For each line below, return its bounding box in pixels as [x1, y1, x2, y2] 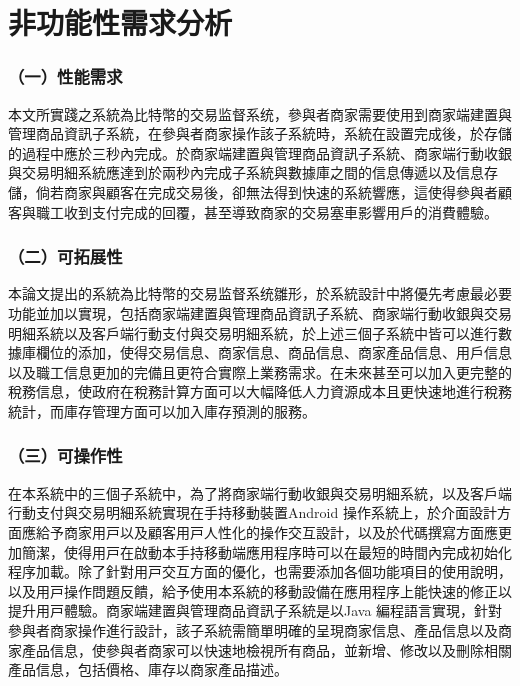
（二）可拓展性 [8, 244, 123, 269]
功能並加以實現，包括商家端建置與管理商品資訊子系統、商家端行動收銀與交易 [8, 302, 512, 323]
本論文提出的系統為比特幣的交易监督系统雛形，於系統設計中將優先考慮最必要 [8, 283, 512, 304]
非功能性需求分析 [8, 2, 233, 43]
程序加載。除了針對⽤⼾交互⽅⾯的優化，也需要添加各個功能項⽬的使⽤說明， [8, 561, 512, 582]
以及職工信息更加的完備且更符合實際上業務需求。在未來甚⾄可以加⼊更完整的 [8, 361, 512, 382]
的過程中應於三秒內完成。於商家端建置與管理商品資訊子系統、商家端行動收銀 [8, 142, 512, 163]
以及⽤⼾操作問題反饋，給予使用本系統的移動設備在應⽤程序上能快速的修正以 [8, 580, 512, 601]
